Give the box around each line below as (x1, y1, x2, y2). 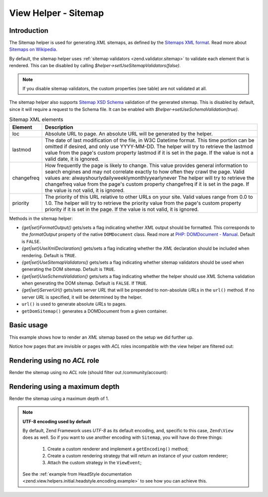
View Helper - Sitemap (9, 7, 104, 18)
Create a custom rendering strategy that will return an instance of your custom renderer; (47, 453, 228, 459)
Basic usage (9, 321, 48, 329)
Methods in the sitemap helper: (9, 215, 73, 221)
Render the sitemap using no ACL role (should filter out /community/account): (9, 369, 168, 375)
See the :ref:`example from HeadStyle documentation (22, 471, 132, 477)
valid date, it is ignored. (45, 155, 100, 162)
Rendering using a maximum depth (9, 382, 120, 391)
